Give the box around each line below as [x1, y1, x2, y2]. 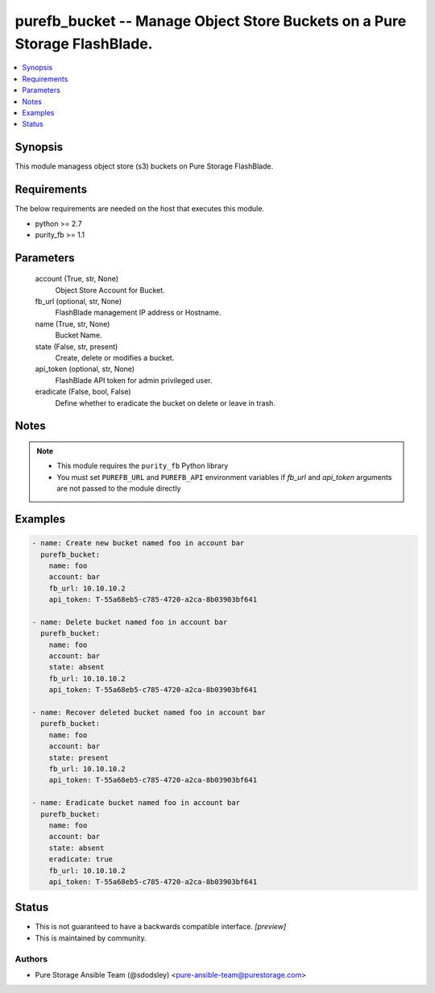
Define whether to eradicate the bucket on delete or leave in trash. [55, 398, 275, 407]
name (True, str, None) [35, 319, 110, 328]
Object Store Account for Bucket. [55, 285, 165, 294]
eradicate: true [48, 855, 113, 864]
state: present [48, 753, 109, 762]
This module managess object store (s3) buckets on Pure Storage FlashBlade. [14, 161, 274, 171]
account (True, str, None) [35, 274, 119, 284]
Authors [14, 953, 48, 964]
